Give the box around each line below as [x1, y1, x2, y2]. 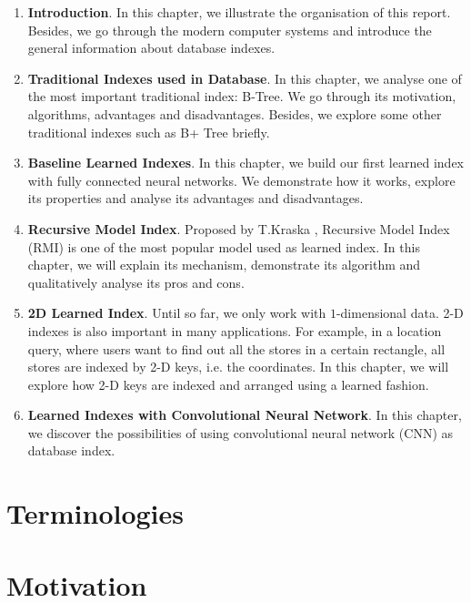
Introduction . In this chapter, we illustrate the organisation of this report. [27, 3, 451, 21]
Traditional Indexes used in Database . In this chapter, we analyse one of [27, 68, 462, 87]
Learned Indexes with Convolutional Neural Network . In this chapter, [27, 405, 462, 424]
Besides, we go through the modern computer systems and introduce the [27, 20, 432, 39]
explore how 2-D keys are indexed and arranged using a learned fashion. [27, 374, 429, 393]
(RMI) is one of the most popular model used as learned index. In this [27, 237, 420, 256]
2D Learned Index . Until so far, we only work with [27, 303, 326, 322]
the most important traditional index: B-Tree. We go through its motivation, [27, 87, 456, 106]
